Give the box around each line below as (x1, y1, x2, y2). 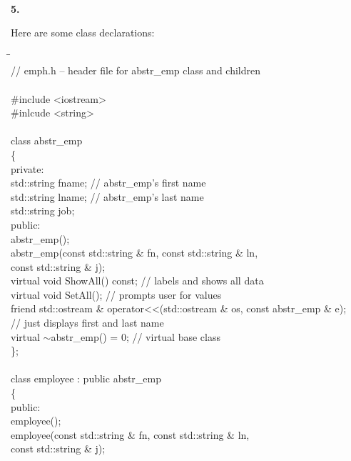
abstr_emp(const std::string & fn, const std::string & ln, (11, 245, 258, 260)
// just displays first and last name (11, 315, 164, 330)
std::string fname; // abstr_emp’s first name (11, 175, 206, 190)
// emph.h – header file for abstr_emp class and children (11, 63, 260, 78)
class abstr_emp (11, 133, 83, 148)
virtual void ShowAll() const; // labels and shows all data (11, 273, 264, 288)
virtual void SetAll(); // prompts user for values (11, 287, 222, 302)
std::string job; (11, 203, 75, 218)
